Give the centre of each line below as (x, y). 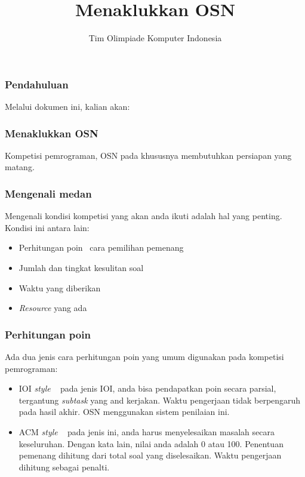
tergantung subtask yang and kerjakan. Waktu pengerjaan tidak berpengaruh (160, 400)
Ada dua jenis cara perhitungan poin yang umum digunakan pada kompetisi (144, 357)
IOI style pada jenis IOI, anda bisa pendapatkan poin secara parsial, (147, 388)
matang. (20, 167)
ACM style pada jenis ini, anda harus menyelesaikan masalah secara (147, 431)
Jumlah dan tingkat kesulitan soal (81, 268)
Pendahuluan (37, 84)
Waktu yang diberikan (60, 287)
